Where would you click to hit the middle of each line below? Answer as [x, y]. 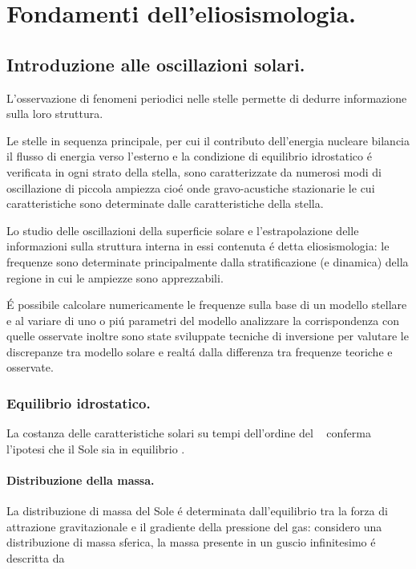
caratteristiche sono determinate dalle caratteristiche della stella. [165, 203]
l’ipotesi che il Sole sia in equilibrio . [96, 448]
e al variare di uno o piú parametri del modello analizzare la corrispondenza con [203, 320]
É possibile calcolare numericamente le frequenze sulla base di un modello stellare [207, 305]
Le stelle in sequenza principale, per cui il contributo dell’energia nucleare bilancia [208, 140]
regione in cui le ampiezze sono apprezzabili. [115, 277]
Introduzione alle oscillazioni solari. [156, 64]
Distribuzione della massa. [81, 480]
